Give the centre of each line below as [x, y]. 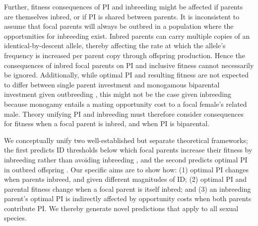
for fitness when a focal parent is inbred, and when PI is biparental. [107, 123]
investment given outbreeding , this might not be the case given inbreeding [118, 94]
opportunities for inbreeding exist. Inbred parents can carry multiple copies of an [127, 36]
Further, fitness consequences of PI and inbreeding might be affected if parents [124, 6]
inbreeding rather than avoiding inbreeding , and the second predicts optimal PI [126, 159]
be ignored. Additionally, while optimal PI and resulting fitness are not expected [126, 75]
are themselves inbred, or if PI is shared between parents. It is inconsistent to [122, 16]
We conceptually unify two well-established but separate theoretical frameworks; [126, 140]
